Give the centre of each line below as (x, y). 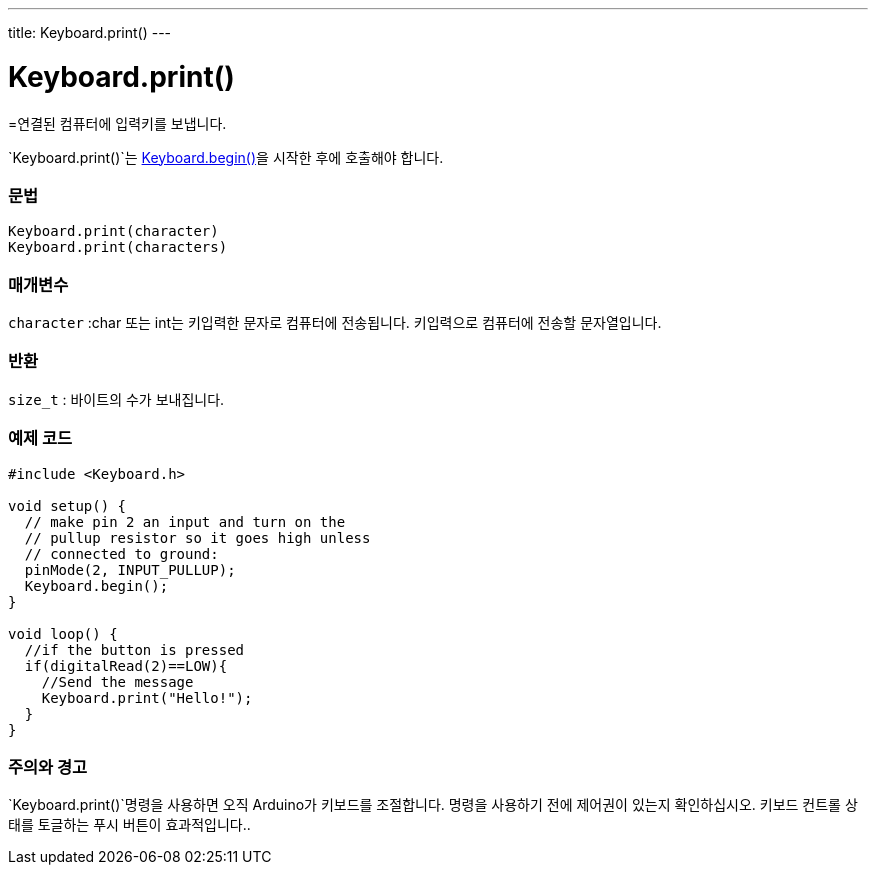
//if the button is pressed (134, 649)
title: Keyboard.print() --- (90, 32)
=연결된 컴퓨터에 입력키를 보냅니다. (117, 123)
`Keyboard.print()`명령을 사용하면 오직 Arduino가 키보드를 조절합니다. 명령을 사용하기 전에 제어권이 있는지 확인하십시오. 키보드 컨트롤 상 (433, 805)
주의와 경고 (48, 766)
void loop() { (63, 633)
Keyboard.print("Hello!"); (147, 697)
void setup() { (67, 505)
